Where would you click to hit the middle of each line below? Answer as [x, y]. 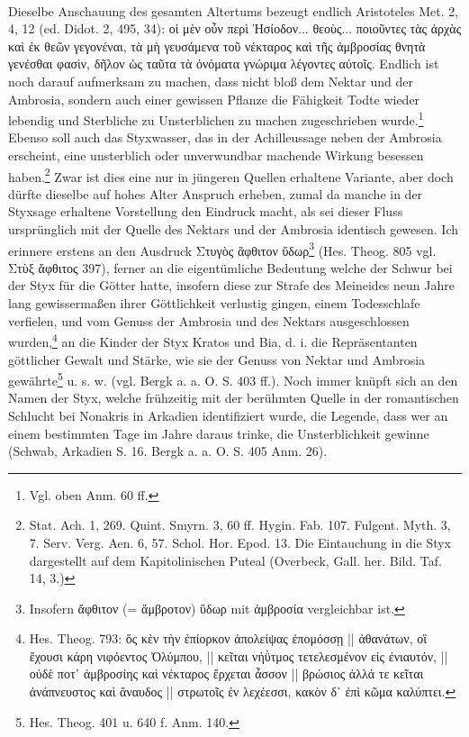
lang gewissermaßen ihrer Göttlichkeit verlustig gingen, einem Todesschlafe [214, 303]
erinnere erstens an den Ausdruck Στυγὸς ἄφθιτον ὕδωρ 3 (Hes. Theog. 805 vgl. [222, 249]
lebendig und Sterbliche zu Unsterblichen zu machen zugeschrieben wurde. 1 [216, 118]
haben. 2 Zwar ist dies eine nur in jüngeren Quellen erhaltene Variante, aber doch [231, 175]
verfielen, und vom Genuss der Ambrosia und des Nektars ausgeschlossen [209, 320]
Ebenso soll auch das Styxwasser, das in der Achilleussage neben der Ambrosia [225, 137]
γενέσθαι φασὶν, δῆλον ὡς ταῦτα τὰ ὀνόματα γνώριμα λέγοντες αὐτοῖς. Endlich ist [224, 64]
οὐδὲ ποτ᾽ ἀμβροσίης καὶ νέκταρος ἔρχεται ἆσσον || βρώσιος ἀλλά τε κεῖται [226, 673]
